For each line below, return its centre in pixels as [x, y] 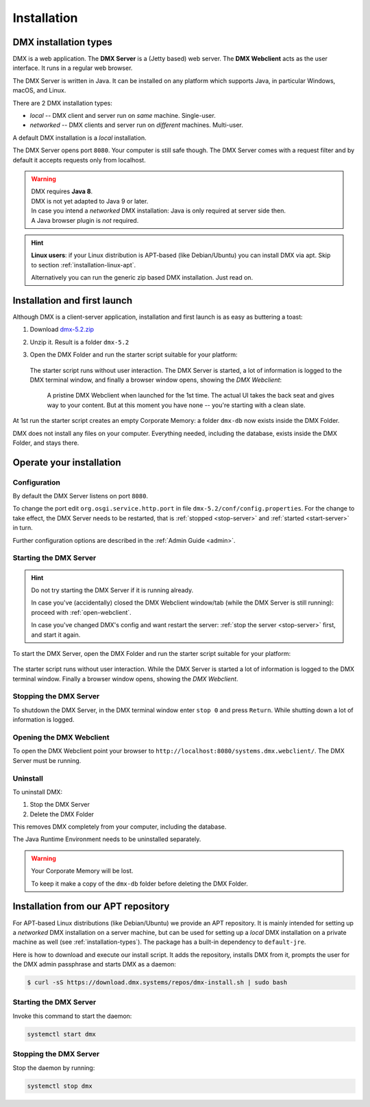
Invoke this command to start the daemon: [72, 1016]
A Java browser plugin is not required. [85, 220]
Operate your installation [67, 462]
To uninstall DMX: [38, 792]
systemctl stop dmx [60, 1086]
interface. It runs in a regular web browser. [73, 68]
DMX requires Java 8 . [62, 191]
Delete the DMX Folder [62, 814]
